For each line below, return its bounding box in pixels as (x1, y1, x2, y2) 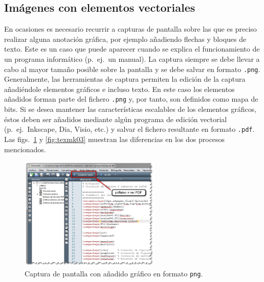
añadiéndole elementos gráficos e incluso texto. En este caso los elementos (4, 83, 235, 94)
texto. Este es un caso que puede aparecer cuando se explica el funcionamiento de (4, 43, 260, 54)
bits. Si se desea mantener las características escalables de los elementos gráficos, (4, 104, 257, 114)
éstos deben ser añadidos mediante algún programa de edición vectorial (4, 113, 227, 124)
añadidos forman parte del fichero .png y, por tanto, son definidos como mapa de (4, 93, 258, 104)
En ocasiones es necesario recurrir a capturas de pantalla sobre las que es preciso (4, 24, 257, 34)
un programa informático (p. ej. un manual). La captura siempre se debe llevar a (4, 53, 260, 64)
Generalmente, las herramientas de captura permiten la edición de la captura (4, 74, 246, 84)
